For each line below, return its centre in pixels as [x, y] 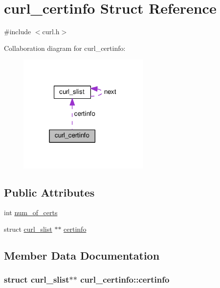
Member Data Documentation [82, 255]
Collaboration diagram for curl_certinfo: [65, 48]
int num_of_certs [31, 212]
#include [18, 32]
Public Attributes [49, 192]
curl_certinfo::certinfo [125, 279]
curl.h [51, 32]
